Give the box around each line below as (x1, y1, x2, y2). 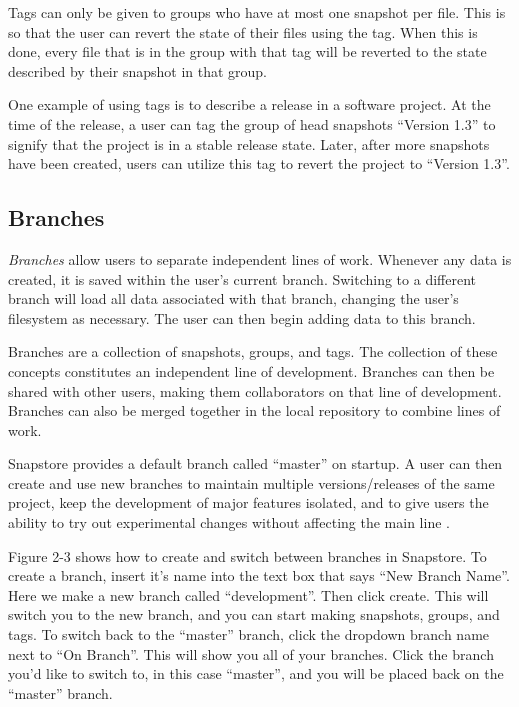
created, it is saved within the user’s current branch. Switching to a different (8, 268, 476, 289)
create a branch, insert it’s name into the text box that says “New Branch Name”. (8, 565, 510, 586)
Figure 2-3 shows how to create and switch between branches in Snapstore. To (8, 545, 487, 566)
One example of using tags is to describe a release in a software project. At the (8, 94, 491, 115)
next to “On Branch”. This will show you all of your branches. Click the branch (8, 643, 494, 664)
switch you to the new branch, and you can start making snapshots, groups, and (8, 604, 500, 625)
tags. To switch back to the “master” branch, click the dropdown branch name (8, 624, 490, 645)
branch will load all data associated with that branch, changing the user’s (8, 288, 459, 309)
